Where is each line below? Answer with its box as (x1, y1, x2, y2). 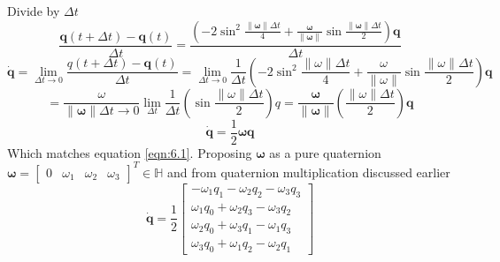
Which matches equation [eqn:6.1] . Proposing (7, 143, 252, 161)
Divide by (7, 2, 60, 19)
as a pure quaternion (269, 143, 381, 161)
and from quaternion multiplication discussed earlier (167, 162, 450, 181)
